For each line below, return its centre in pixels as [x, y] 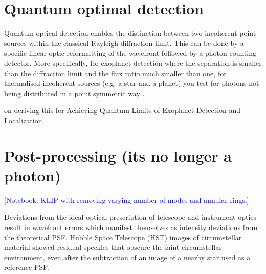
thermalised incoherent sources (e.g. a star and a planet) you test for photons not [132, 83]
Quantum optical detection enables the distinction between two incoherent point [130, 33]
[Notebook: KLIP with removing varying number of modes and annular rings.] [127, 200]
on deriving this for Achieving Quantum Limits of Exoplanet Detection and [123, 110]
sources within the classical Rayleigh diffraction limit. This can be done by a [124, 43]
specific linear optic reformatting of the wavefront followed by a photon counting [130, 53]
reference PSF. [27, 267]
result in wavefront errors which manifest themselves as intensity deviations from [131, 227]
